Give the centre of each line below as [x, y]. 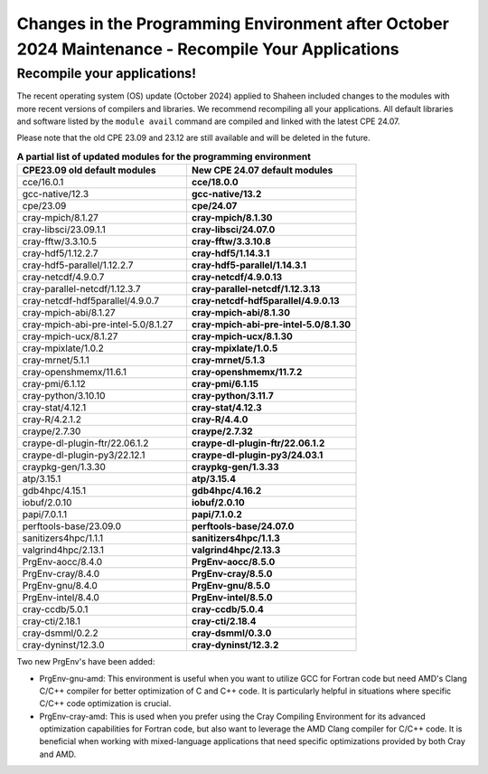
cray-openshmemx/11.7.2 [247, 373]
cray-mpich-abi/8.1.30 [241, 313]
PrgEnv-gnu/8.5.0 [231, 586]
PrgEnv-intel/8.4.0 [61, 598]
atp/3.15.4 [214, 479]
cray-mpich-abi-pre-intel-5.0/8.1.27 [98, 325]
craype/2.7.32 [222, 431]
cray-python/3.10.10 [64, 396]
